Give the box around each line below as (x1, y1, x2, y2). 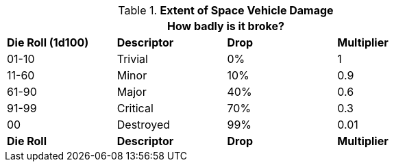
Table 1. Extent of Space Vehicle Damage (118, 3, 334, 17)
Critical (116, 101, 153, 115)
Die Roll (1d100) (7, 36, 89, 49)
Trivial (116, 52, 148, 66)
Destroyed (116, 118, 171, 131)
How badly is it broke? (167, 19, 284, 33)
